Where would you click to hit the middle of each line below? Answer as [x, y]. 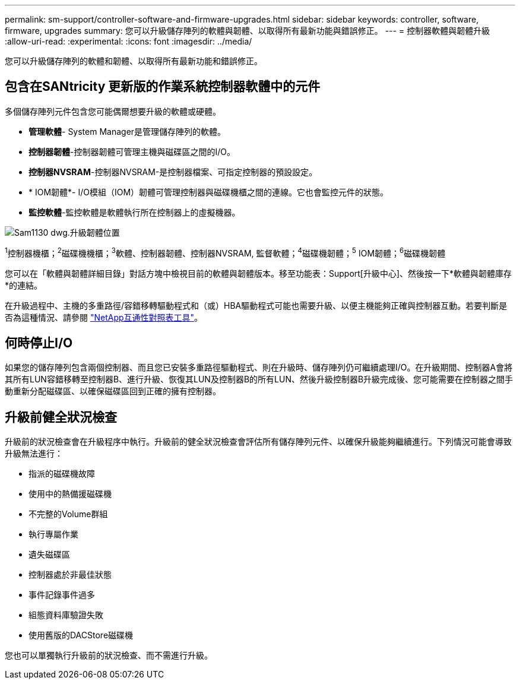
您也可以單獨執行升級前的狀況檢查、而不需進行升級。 [109, 655]
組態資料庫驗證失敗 [66, 615]
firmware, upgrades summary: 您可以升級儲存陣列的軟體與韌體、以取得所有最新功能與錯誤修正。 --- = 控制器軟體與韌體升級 [248, 31]
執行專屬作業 [53, 534]
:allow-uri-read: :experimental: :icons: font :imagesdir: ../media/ [129, 41]
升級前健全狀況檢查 [61, 417]
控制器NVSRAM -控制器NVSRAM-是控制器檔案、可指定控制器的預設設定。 [173, 172]
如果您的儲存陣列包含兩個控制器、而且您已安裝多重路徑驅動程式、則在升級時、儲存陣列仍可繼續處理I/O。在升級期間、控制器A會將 [259, 368]
